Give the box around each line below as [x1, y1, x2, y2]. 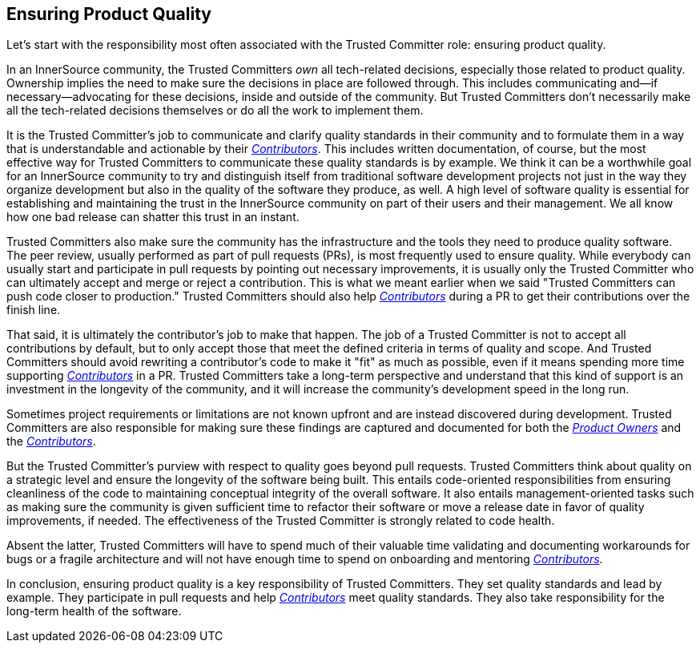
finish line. [6, 303, 61, 317]
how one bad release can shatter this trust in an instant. [6, 210, 300, 224]
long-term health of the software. [6, 604, 182, 619]
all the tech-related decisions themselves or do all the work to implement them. [6, 103, 424, 118]
